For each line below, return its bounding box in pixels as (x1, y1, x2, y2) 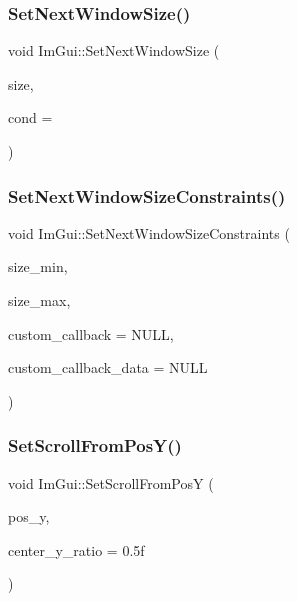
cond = (8, 107, 53, 128)
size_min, (8, 256, 68, 277)
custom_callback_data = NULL (8, 357, 208, 378)
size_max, (8, 290, 71, 310)
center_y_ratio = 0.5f (8, 539, 145, 560)
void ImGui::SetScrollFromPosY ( (8, 472, 214, 493)
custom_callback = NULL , (8, 323, 174, 344)
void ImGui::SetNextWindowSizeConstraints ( (8, 222, 290, 243)
